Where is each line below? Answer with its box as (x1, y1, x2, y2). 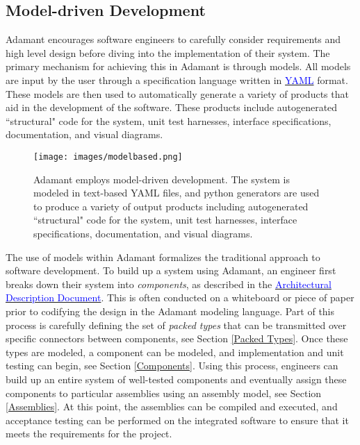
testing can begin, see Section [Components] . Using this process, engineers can (6, 358, 338, 373)
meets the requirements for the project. (6, 426, 172, 441)
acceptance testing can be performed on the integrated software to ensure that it (6, 412, 349, 427)
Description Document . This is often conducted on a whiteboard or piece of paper (6, 290, 354, 305)
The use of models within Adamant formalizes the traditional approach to (6, 249, 320, 264)
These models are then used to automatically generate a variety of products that (6, 86, 349, 101)
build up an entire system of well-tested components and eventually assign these (6, 371, 347, 386)
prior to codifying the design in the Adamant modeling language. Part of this (6, 303, 335, 318)
